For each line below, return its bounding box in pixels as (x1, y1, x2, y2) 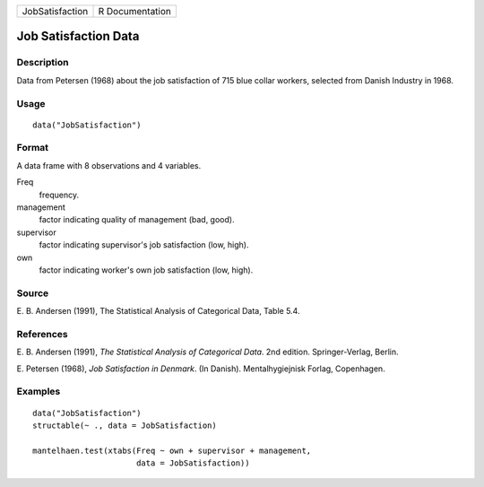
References (16, 327, 68, 340)
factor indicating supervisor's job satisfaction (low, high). (39, 239, 249, 250)
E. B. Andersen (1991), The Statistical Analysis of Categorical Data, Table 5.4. (16, 306, 300, 317)
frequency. (39, 189, 80, 200)
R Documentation (98, 5, 172, 17)
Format (16, 142, 49, 154)
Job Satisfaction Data (16, 29, 140, 44)
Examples (16, 386, 61, 398)
